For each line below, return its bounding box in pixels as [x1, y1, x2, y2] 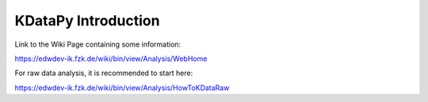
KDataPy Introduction [14, 12, 160, 29]
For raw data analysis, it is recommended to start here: [14, 68, 193, 78]
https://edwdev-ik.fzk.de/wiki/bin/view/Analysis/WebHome [14, 54, 208, 63]
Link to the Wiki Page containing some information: [14, 40, 182, 49]
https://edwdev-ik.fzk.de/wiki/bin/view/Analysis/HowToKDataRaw [14, 83, 230, 93]
